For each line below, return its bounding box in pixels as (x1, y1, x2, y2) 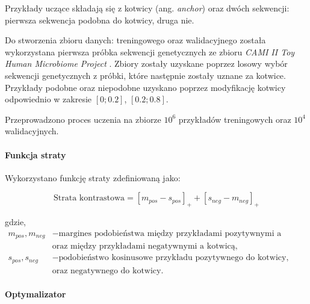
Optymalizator (5, 288, 66, 300)
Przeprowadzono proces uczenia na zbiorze (5, 113, 161, 125)
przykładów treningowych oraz (178, 113, 291, 125)
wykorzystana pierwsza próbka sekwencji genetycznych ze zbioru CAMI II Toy (5, 45, 295, 58)
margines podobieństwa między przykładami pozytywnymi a (58, 229, 282, 238)
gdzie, (5, 216, 26, 228)
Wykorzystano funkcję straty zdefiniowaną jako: (5, 171, 181, 184)
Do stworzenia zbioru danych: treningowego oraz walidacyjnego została (5, 34, 266, 46)
